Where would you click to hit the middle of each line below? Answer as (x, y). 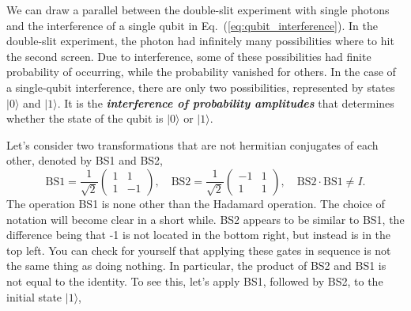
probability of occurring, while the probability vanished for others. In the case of (201, 72)
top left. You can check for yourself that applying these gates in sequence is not (199, 250)
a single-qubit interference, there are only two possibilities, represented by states (201, 87)
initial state (34, 296)
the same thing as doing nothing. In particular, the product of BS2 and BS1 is (196, 265)
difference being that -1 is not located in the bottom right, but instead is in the (199, 235)
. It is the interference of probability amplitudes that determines (226, 102)
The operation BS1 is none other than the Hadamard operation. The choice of (196, 203)
